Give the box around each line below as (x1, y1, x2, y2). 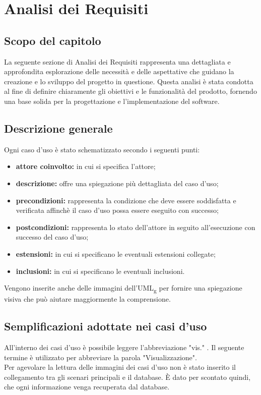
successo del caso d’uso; (16, 232, 89, 242)
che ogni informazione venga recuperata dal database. (4, 381, 170, 392)
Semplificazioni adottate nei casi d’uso (4, 318, 207, 334)
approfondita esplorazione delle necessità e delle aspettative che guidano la (4, 66, 234, 77)
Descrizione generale (4, 120, 113, 136)
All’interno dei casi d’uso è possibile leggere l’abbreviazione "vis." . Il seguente (4, 342, 244, 353)
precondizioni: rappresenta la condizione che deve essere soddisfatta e (16, 195, 236, 205)
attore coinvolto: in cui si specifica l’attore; (16, 161, 156, 172)
